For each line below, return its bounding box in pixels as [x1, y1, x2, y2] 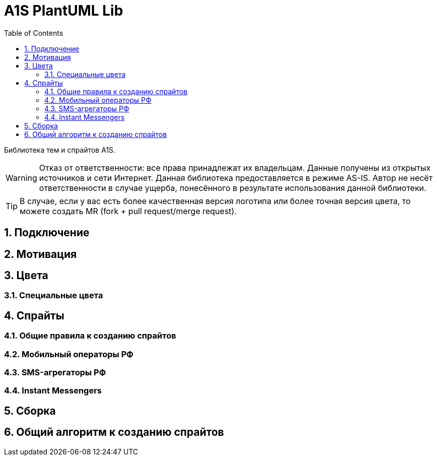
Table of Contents [4, 28, 63, 37]
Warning [6, 172, 37, 183]
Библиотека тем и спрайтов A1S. [4, 145, 116, 154]
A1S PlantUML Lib [4, 2, 123, 19]
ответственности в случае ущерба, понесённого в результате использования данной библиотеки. [39, 182, 426, 193]
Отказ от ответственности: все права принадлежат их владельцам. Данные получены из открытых [39, 162, 431, 173]
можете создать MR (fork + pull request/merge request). [20, 206, 237, 216]
